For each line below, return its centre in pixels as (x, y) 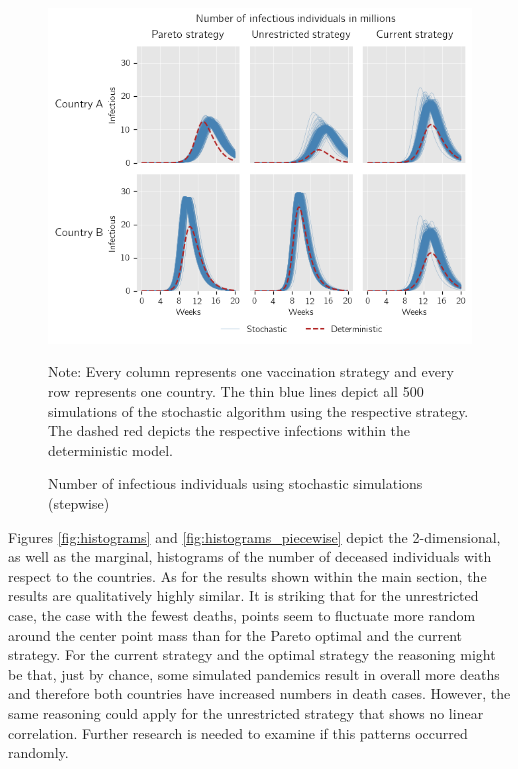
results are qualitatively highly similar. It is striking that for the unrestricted (243, 595)
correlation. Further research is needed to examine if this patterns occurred (238, 732)
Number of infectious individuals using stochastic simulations (235, 483)
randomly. (38, 752)
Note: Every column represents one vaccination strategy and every (251, 371)
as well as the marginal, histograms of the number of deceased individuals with (250, 556)
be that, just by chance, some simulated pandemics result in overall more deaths (254, 673)
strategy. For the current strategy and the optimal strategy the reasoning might (252, 654)
